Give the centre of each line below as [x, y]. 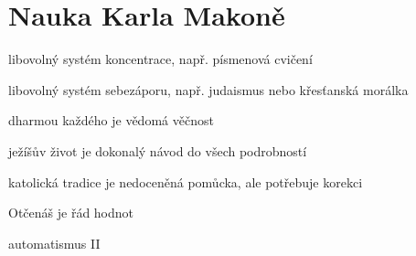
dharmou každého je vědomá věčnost [111, 120]
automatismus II [54, 243]
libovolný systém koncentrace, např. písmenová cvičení [160, 59]
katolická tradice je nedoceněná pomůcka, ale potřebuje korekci [186, 181]
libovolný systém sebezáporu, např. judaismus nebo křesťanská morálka [208, 89]
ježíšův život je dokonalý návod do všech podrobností [158, 150]
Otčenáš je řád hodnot [71, 213]
